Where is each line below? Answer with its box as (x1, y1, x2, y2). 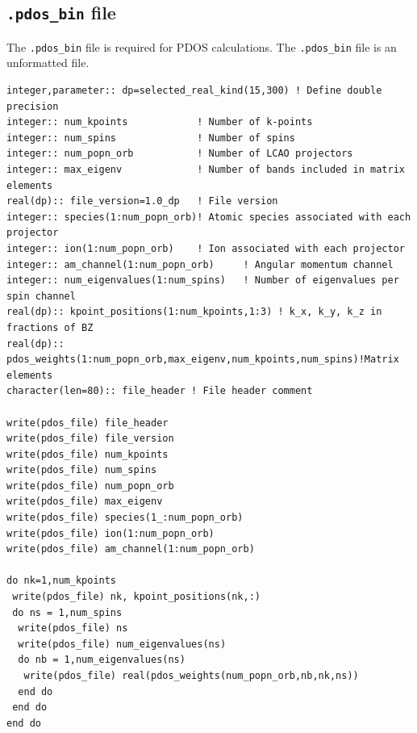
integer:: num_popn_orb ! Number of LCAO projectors (6, 148, 353, 160)
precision (6, 100, 59, 112)
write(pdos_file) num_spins (6, 464, 157, 476)
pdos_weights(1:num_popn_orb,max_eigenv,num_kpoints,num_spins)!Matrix (6, 354, 399, 366)
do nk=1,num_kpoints (6, 575, 117, 587)
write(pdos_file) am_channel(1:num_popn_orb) (6, 543, 255, 555)
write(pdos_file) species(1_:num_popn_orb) (6, 512, 244, 524)
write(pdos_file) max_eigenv (6, 496, 163, 508)
